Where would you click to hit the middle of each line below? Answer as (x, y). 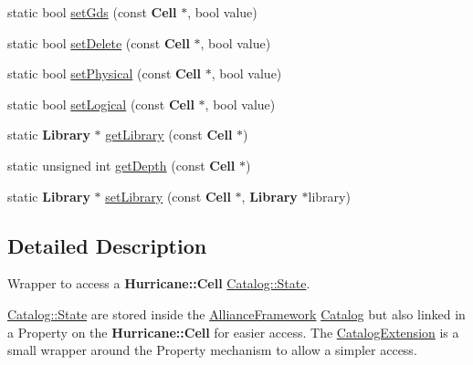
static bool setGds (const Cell (92, 12)
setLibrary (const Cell (168, 196)
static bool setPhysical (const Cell (105, 73)
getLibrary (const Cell (169, 135)
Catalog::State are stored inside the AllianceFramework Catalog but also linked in (236, 313)
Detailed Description (107, 245)
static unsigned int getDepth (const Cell (121, 165)
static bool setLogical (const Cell (101, 104)
